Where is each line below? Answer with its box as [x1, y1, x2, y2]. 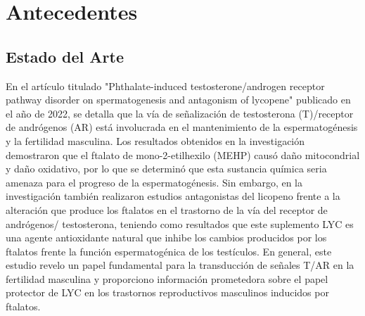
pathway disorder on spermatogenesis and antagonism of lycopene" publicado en [6, 92, 351, 107]
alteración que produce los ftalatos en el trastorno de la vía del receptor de [6, 202, 328, 217]
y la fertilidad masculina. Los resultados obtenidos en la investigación [6, 133, 305, 148]
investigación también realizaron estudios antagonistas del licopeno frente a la [6, 189, 340, 203]
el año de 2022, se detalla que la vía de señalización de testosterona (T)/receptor [6, 106, 354, 120]
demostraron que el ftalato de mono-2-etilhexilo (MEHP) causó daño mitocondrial [6, 147, 360, 162]
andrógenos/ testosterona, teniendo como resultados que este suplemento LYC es [6, 216, 354, 231]
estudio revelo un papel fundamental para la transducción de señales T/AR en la [6, 258, 354, 272]
